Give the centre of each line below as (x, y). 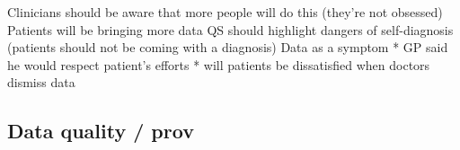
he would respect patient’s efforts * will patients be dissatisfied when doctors (219, 64)
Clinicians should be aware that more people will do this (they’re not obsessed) (225, 12)
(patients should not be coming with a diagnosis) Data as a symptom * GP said (228, 47)
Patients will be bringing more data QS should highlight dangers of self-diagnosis (230, 29)
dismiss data (41, 82)
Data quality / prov (101, 131)
